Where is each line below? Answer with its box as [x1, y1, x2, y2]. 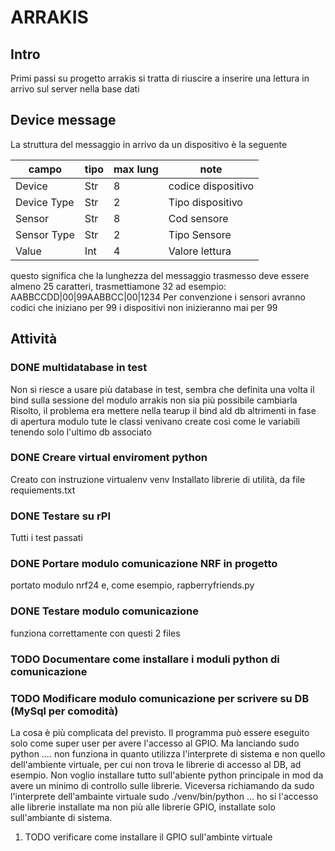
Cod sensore [168, 211, 229, 225]
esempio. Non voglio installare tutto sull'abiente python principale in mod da [10, 769, 324, 781]
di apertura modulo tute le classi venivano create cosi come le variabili [10, 415, 301, 427]
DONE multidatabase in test [10, 361, 148, 375]
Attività [10, 331, 58, 348]
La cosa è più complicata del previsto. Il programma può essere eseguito [10, 726, 310, 738]
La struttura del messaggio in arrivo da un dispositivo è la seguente [10, 138, 288, 150]
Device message [10, 112, 117, 129]
